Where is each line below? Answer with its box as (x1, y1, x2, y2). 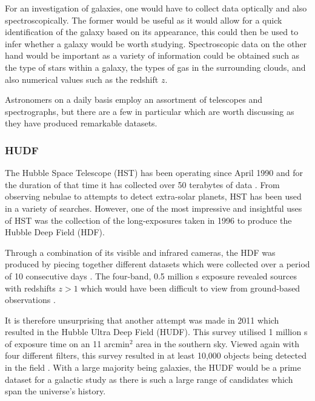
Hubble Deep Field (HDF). (5, 226, 105, 238)
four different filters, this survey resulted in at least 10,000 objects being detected (5, 349, 307, 362)
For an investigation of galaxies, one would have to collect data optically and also (5, 2, 307, 14)
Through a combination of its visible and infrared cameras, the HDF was (5, 246, 276, 258)
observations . (5, 293, 56, 306)
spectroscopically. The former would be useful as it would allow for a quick (5, 13, 282, 26)
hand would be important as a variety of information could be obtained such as (5, 49, 300, 62)
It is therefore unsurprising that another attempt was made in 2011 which (5, 313, 279, 326)
